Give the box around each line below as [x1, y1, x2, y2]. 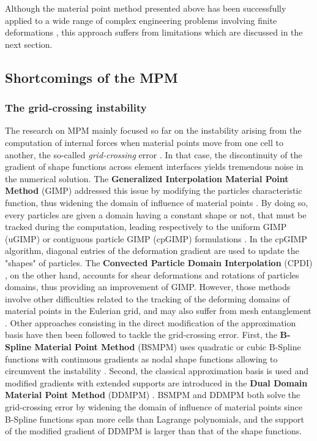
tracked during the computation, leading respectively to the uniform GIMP [5, 220, 287, 233]
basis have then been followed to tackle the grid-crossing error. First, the [5, 328, 277, 341]
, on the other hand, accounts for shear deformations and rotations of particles [5, 268, 299, 281]
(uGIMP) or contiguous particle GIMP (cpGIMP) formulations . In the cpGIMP [5, 232, 307, 245]
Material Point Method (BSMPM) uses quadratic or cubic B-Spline [34, 340, 301, 353]
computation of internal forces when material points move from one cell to [5, 136, 283, 148]
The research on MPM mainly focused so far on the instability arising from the [5, 124, 302, 137]
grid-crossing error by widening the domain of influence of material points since [5, 401, 302, 413]
